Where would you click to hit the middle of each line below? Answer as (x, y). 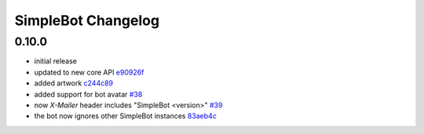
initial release (56, 61)
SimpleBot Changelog (87, 20)
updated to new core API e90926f (89, 72)
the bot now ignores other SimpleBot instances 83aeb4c (126, 116)
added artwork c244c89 (74, 83)
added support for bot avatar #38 (88, 94)
